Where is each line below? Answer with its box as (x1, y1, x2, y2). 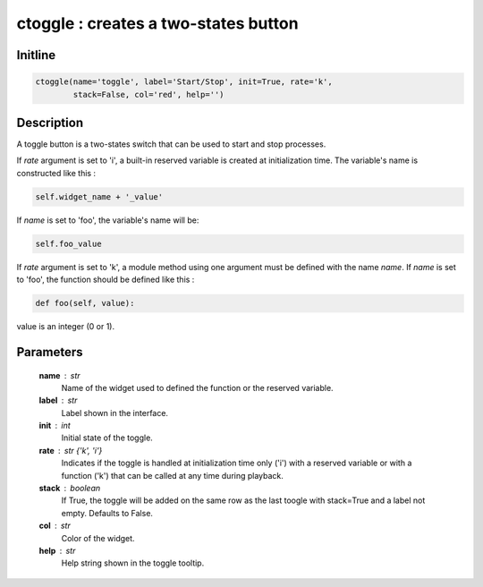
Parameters (16, 345, 83, 360)
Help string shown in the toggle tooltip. (61, 557, 205, 568)
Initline (16, 47, 56, 63)
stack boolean (38, 483, 101, 494)
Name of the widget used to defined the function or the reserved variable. (61, 382, 335, 393)
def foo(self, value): (35, 298, 135, 309)
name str (38, 370, 80, 380)
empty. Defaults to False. (61, 507, 154, 518)
